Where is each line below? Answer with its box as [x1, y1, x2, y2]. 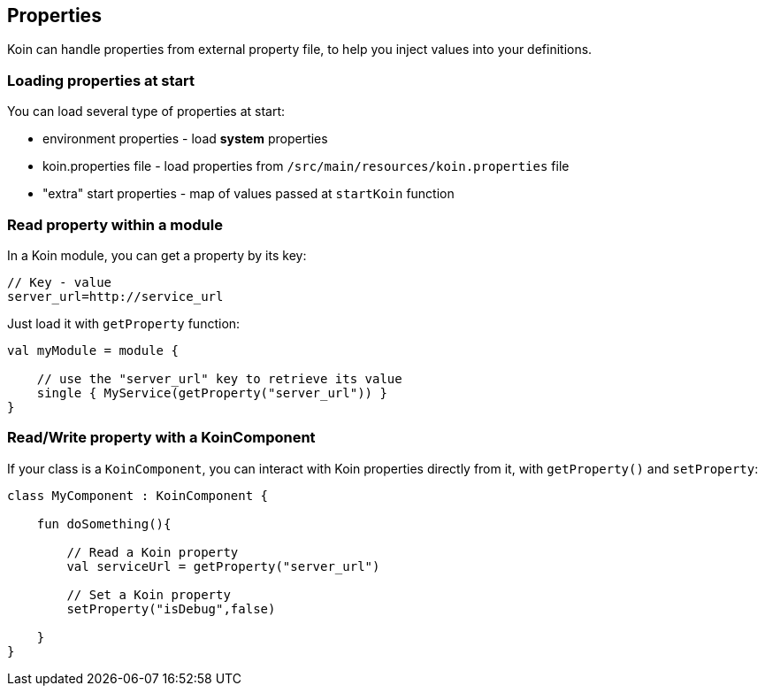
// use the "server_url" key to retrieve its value [36, 371, 402, 386]
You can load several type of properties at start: [7, 104, 286, 119]
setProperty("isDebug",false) [66, 601, 276, 616]
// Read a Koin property [66, 544, 239, 559]
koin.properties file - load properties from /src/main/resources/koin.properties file [42, 158, 570, 174]
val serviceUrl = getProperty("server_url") [66, 558, 380, 574]
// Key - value [7, 274, 112, 289]
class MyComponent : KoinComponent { [7, 488, 269, 503]
